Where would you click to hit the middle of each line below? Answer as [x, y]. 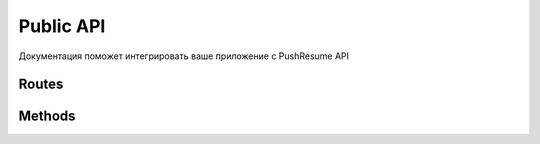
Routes [41, 84]
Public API [62, 26]
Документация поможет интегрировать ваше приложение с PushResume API [184, 56]
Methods [47, 116]
